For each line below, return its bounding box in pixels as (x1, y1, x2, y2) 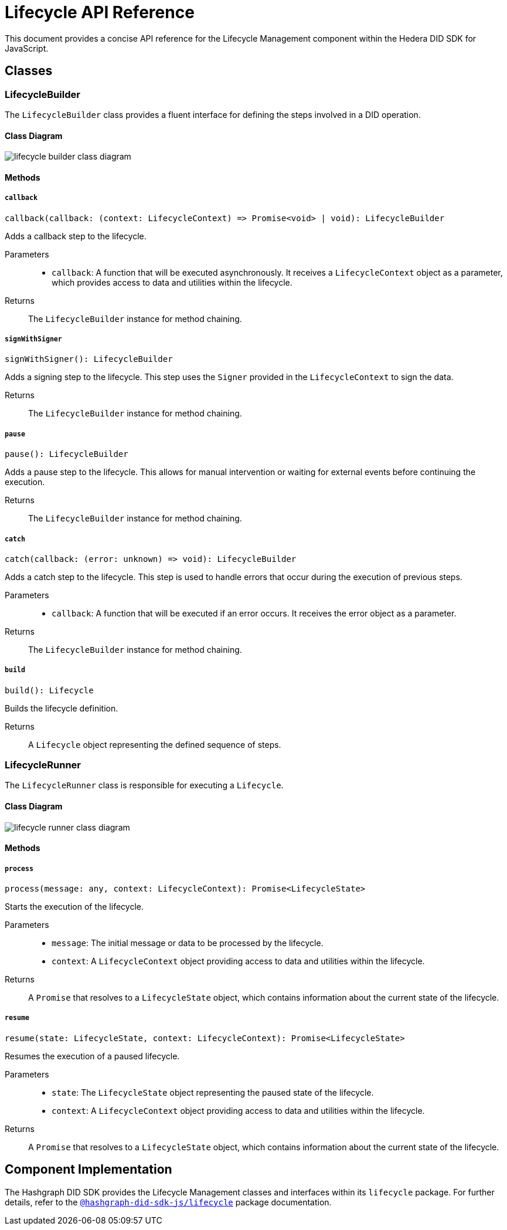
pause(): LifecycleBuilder (5, 449, 128, 459)
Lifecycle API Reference (5, 2, 195, 22)
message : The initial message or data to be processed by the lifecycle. (52, 938, 324, 948)
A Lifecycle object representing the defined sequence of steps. (28, 739, 281, 750)
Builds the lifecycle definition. (5, 703, 118, 713)
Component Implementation (5, 1162, 172, 1177)
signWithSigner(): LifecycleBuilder (5, 354, 173, 364)
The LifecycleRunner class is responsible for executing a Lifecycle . (5, 780, 284, 791)
